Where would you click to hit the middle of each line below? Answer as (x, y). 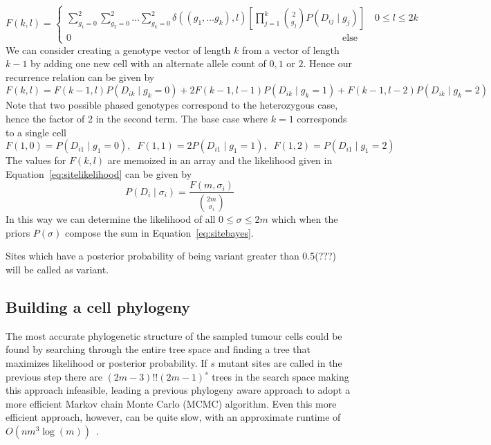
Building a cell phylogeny (98, 306)
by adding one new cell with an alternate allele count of (148, 63)
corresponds (322, 118)
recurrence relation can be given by (80, 76)
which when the (305, 219)
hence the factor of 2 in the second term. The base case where (137, 118)
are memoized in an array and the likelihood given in (220, 160)
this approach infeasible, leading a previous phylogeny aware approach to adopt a (178, 390)
